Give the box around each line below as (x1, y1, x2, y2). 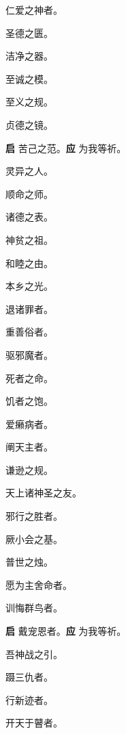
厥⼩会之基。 (5, 531, 63, 546)
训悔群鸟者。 (5, 600, 63, 615)
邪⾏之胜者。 (5, 509, 63, 523)
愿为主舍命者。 (5, 577, 72, 592)
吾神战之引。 (5, 646, 63, 661)
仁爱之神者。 (5, 3, 63, 16)
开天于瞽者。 (5, 716, 63, 730)
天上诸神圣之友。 (5, 485, 82, 500)
